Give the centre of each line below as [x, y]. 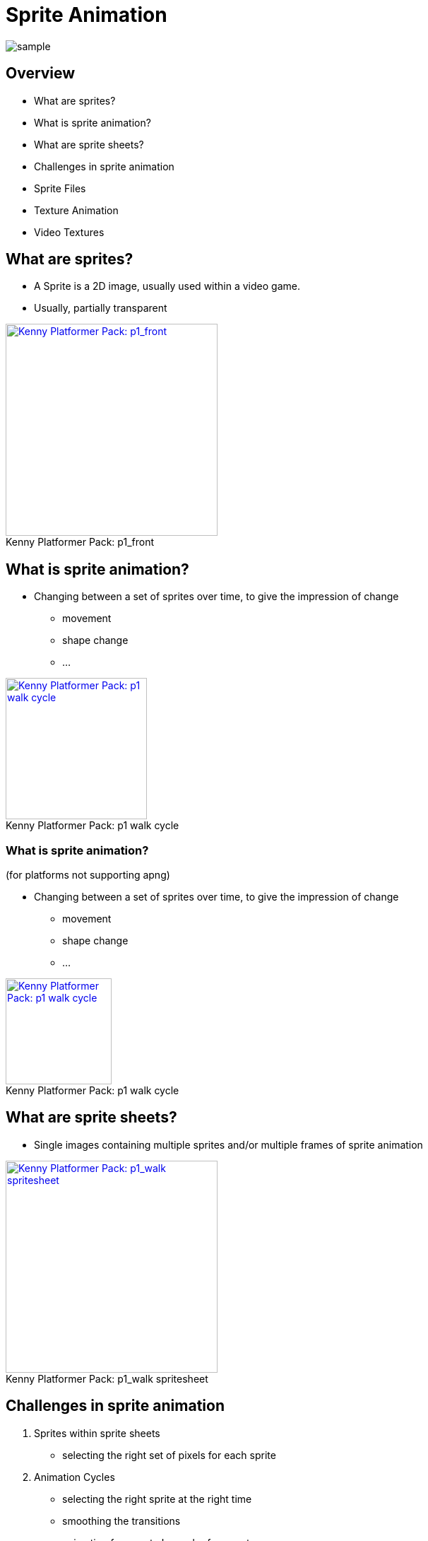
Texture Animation [76, 210]
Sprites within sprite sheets [97, 1433]
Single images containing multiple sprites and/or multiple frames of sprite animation [228, 1144]
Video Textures [69, 232]
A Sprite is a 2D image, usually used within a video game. [167, 286]
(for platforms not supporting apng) [88, 875]
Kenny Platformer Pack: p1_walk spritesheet [107, 1378]
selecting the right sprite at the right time [157, 1499]
